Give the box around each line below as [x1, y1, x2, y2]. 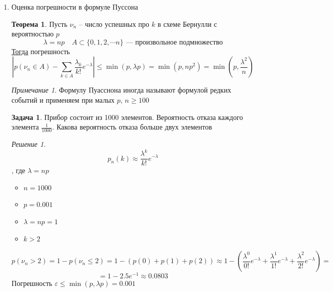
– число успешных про [78, 18, 149, 29]
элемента [11, 121, 39, 132]
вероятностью [11, 28, 54, 39]
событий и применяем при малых [11, 94, 115, 105]
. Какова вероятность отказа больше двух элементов [52, 121, 212, 132]
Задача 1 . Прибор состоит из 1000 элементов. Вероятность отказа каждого [11, 111, 243, 122]
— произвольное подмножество [126, 38, 223, 46]
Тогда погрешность [11, 46, 70, 56]
